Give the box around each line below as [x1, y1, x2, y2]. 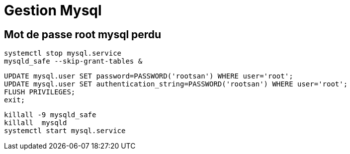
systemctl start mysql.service [4, 127, 126, 135]
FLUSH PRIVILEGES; [4, 88, 76, 96]
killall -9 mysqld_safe [4, 111, 96, 119]
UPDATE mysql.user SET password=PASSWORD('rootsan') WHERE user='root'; [4, 72, 293, 80]
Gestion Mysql [4, 2, 102, 19]
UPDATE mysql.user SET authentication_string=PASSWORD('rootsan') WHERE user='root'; [4, 80, 348, 88]
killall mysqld [4, 119, 67, 127]
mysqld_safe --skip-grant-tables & [4, 57, 143, 66]
